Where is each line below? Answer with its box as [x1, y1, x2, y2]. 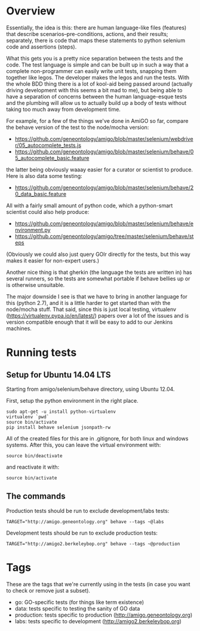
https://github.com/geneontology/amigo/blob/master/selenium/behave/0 [14, 148, 194, 155]
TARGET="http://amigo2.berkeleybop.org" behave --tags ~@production [6, 541, 180, 547]
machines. [6, 325, 32, 332]
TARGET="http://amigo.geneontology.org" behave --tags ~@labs [6, 518, 164, 525]
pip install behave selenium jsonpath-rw [6, 424, 111, 430]
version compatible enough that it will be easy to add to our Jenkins [6, 318, 173, 325]
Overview [6, 4, 56, 18]
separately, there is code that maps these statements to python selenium [6, 37, 186, 44]
